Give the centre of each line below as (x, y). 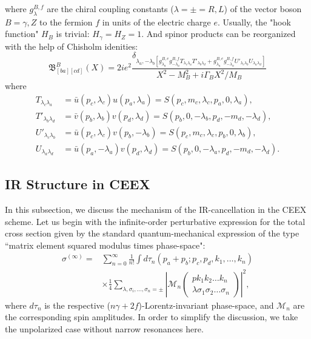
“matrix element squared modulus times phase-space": (105, 245)
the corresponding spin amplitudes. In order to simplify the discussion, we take (152, 317)
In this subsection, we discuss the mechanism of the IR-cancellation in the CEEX (156, 209)
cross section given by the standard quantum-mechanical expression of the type (152, 233)
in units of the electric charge (156, 22)
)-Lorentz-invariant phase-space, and (206, 305)
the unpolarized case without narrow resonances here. (104, 329)
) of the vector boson (263, 8)
